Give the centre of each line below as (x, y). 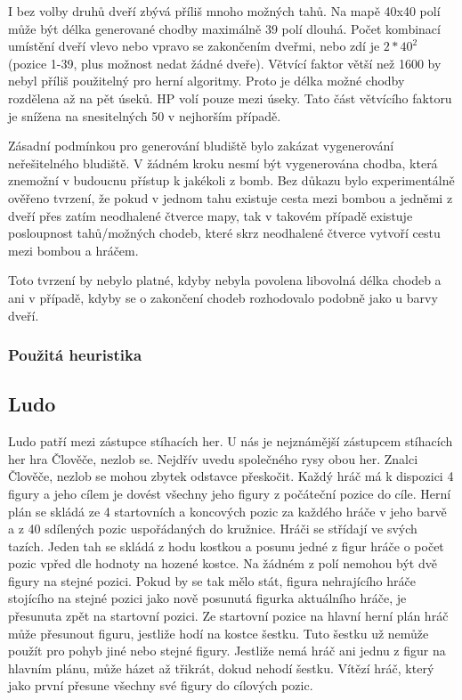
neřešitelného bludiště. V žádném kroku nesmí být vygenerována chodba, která (223, 163)
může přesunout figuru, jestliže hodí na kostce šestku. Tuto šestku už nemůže (219, 633)
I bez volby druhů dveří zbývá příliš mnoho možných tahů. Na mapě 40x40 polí (224, 11)
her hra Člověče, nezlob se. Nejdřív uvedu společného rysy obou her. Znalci (213, 458)
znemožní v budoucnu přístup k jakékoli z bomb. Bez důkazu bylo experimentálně (231, 180)
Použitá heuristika (75, 355)
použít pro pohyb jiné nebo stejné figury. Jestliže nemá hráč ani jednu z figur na (227, 651)
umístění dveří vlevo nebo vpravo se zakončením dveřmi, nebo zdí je (194, 46)
